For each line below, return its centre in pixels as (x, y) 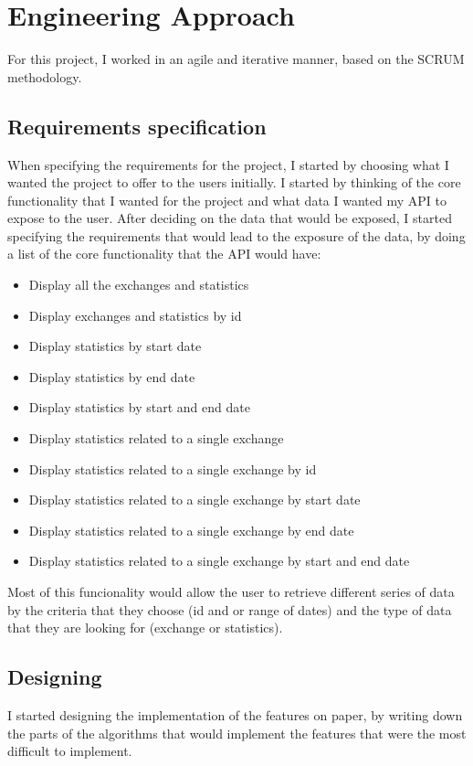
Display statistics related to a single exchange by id (173, 468)
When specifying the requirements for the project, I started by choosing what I (228, 164)
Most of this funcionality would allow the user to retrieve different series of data (231, 592)
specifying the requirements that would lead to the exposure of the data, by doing (236, 235)
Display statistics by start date (115, 346)
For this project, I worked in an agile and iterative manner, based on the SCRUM (236, 59)
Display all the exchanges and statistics (139, 285)
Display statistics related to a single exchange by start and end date (219, 561)
